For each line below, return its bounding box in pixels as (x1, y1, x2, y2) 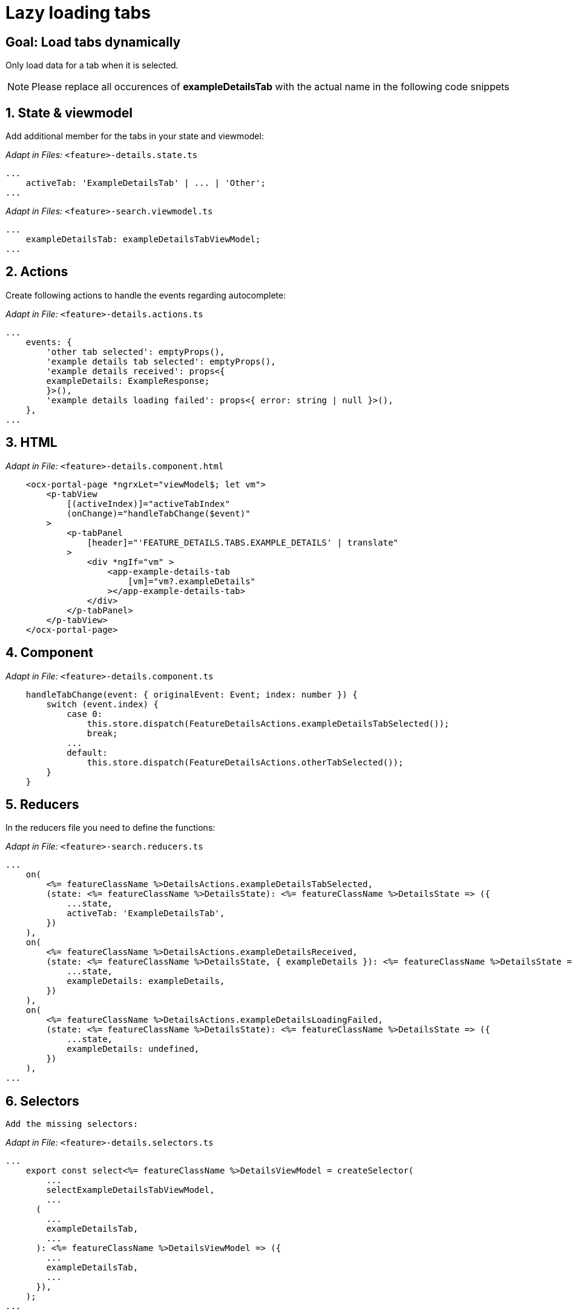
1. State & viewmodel (5, 105, 133, 121)
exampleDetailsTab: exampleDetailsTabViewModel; (25, 234, 261, 245)
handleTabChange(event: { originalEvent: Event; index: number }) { (25, 689, 358, 699)
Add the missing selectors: (5, 1119, 139, 1129)
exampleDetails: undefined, (67, 1044, 200, 1054)
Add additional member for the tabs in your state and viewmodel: (5, 131, 264, 142)
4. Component (5, 645, 93, 661)
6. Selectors (5, 1093, 79, 1109)
